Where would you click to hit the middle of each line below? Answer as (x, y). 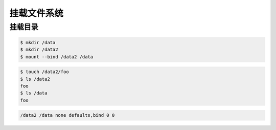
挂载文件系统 (37, 13)
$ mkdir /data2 (39, 50)
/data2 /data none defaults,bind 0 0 (67, 115)
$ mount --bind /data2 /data (57, 57)
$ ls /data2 (35, 79)
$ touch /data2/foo (44, 72)
